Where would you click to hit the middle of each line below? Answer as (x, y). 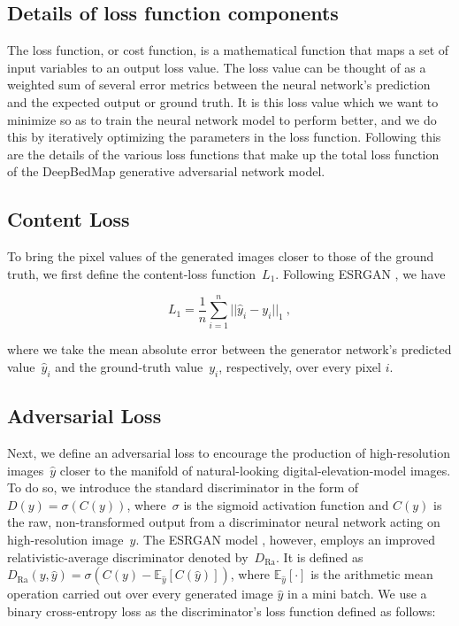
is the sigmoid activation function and (286, 504)
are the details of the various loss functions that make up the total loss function (223, 154)
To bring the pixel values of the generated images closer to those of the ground (221, 256)
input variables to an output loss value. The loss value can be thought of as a (217, 67)
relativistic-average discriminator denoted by (128, 556)
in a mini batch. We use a (357, 594)
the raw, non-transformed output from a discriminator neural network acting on (224, 522)
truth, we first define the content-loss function (132, 273)
